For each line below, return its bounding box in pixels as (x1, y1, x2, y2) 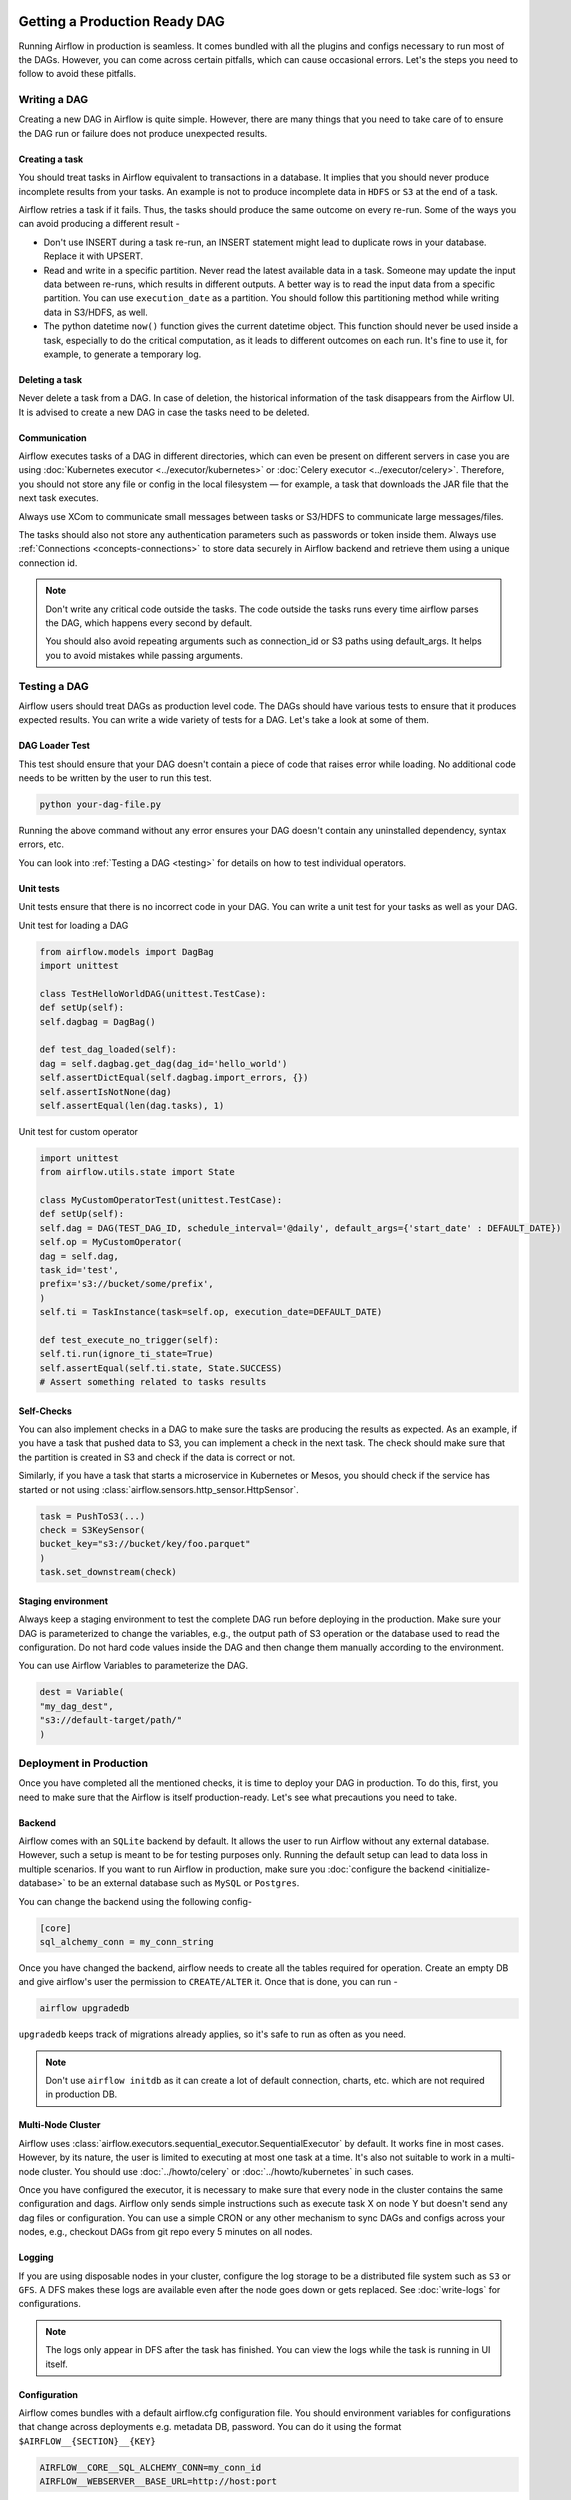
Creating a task (18, 153, 84, 165)
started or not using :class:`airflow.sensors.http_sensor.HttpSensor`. (18, 1483, 299, 1495)
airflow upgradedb (39, 2003, 130, 2014)
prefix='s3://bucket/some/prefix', (39, 1278, 214, 1290)
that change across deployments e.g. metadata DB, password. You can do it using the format (18, 2421, 402, 2433)
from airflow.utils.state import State (39, 1166, 235, 1178)
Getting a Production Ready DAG (18, 13, 225, 30)
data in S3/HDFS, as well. (43, 306, 149, 318)
